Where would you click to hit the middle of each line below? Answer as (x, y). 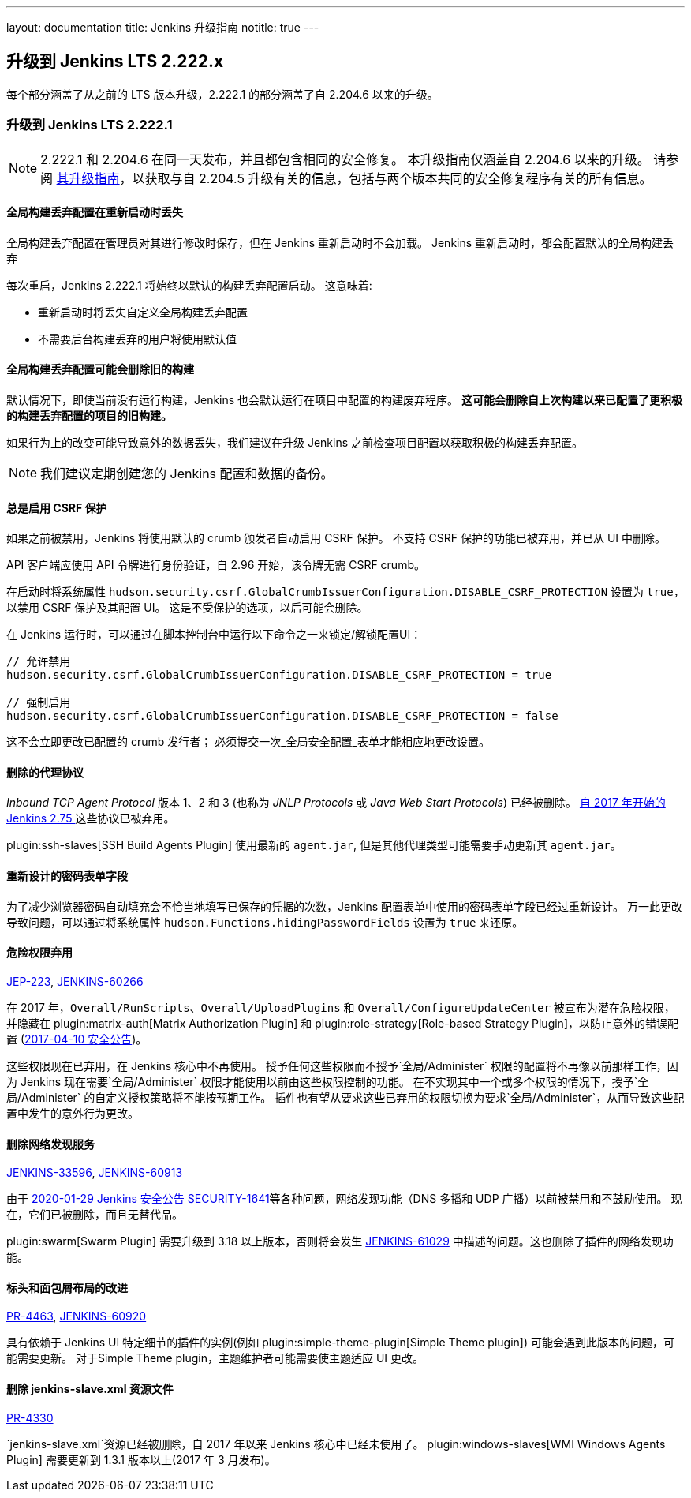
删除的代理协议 (45, 772)
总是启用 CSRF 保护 (57, 507)
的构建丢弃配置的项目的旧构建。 (89, 416)
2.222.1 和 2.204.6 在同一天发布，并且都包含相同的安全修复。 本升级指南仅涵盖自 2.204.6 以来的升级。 (345, 159)
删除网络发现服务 (50, 1144)
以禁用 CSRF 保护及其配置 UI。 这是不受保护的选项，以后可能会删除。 (187, 608)
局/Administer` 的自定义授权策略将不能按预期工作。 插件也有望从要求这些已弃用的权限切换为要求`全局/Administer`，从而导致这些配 (345, 1097)
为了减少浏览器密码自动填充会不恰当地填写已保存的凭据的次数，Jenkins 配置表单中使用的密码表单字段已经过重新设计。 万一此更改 (345, 906)
